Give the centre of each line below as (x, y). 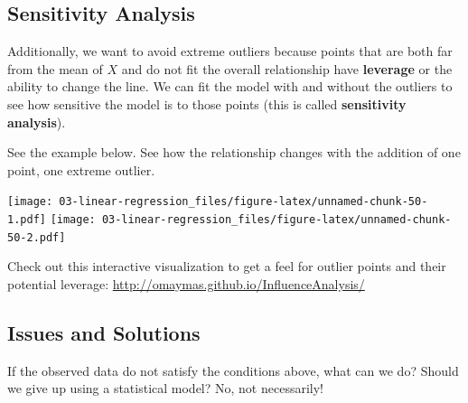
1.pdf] (27, 220)
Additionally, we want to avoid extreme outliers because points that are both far (230, 51)
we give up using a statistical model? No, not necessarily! (165, 388)
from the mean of (55, 68)
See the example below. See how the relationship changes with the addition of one (234, 152)
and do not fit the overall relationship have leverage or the (287, 68)
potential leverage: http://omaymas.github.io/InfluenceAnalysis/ (186, 283)
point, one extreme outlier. (81, 169)
